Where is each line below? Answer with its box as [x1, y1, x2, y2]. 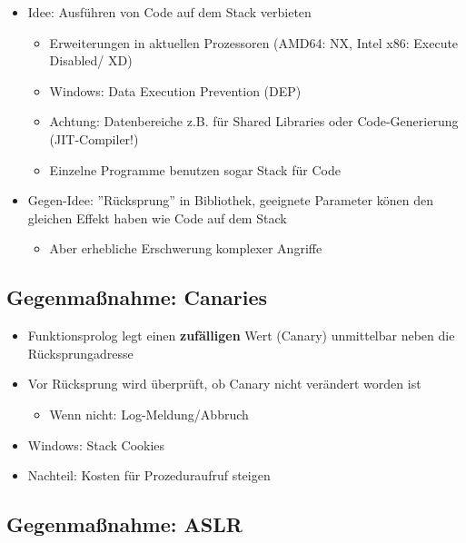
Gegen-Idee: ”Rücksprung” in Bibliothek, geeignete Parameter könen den [27, 191, 433, 210]
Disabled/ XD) [49, 51, 133, 70]
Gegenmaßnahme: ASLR [6, 510, 243, 538]
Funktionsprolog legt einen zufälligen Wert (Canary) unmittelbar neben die [27, 326, 455, 345]
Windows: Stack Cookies [27, 435, 165, 454]
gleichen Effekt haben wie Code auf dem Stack [27, 208, 287, 227]
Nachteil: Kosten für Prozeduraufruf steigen [27, 466, 271, 485]
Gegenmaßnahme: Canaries [6, 283, 268, 311]
